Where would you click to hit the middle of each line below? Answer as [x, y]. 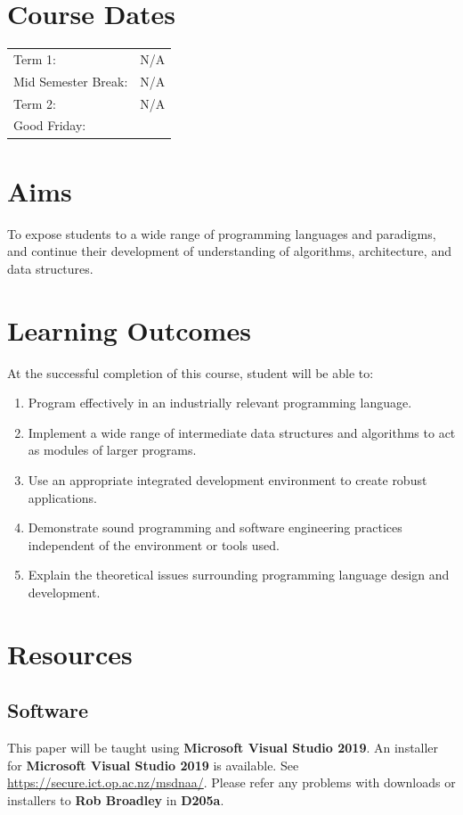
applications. [62, 497]
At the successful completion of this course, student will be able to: [191, 372]
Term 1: [35, 58]
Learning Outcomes [129, 329]
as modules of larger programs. [112, 450]
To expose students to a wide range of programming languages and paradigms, [222, 233]
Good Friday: [50, 125]
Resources [70, 653]
